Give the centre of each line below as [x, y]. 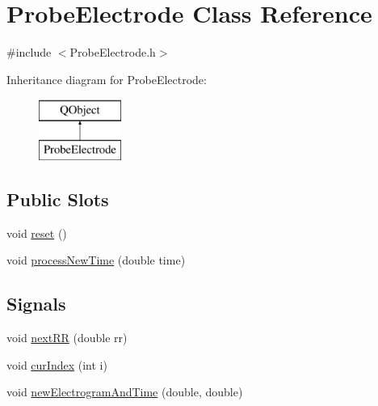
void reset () [37, 233]
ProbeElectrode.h [113, 52]
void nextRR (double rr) [67, 338]
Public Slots [58, 199]
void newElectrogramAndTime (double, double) [125, 392]
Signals [36, 304]
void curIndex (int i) [57, 364]
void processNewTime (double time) [96, 260]
